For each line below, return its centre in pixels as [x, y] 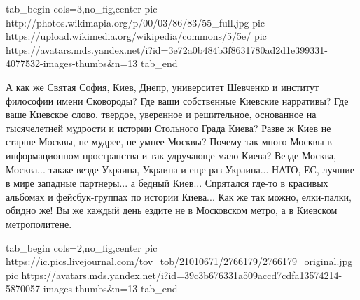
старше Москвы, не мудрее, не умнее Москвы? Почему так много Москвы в [169, 142]
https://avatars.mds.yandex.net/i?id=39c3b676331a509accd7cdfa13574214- [182, 274]
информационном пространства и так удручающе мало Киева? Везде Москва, [171, 155]
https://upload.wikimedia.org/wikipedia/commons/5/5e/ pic [136, 36]
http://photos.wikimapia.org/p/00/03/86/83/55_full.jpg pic [136, 22]
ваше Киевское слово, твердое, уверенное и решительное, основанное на [161, 114]
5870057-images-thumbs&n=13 [72, 288]
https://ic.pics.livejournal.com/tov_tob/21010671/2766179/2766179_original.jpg [179, 261]
